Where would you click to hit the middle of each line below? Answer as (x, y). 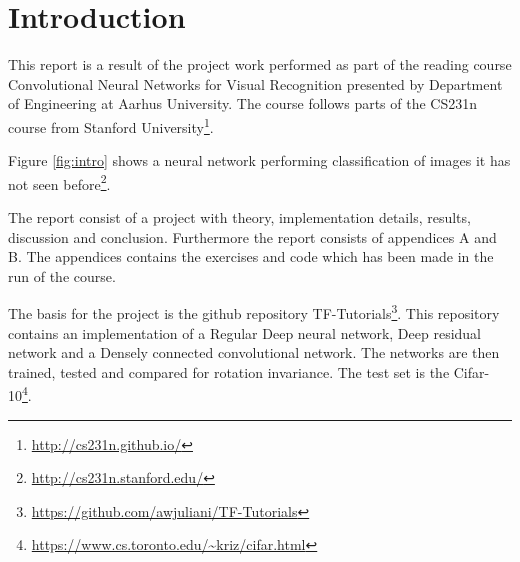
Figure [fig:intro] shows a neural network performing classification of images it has (259, 160)
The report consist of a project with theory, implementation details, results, (239, 217)
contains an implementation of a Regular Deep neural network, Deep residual (245, 332)
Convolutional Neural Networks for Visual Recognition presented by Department (255, 83)
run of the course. (62, 275)
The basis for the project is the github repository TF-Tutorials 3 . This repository (254, 312)
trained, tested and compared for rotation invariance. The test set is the (229, 371)
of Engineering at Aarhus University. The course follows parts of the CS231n (243, 103)
